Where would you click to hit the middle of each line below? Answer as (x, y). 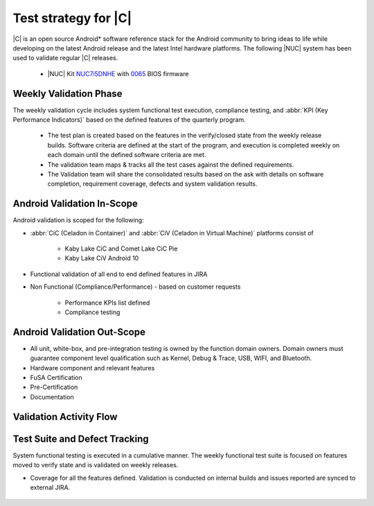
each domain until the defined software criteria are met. (127, 155)
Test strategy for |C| (72, 18)
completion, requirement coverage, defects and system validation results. (152, 184)
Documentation (52, 397)
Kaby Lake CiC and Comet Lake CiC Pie (121, 249)
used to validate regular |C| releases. (65, 58)
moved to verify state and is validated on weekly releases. (96, 465)
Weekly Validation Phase (68, 93)
